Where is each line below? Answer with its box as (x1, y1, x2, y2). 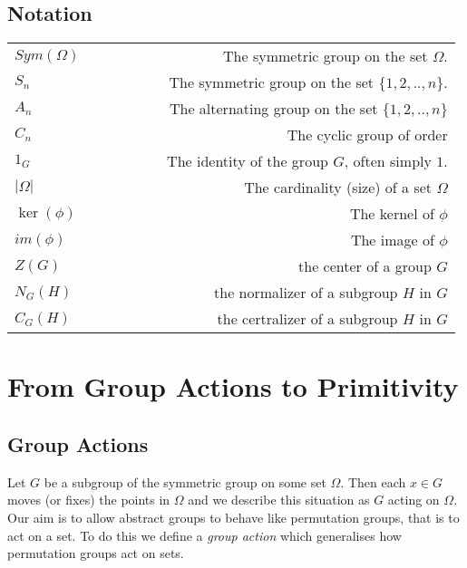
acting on (387, 490, 440, 509)
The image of (350, 229, 434, 251)
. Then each (340, 472, 406, 491)
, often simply (344, 150, 432, 172)
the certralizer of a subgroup (217, 308, 398, 330)
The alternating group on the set (169, 98, 378, 120)
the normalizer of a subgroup (214, 282, 398, 303)
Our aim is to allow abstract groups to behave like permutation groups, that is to (7, 507, 460, 526)
